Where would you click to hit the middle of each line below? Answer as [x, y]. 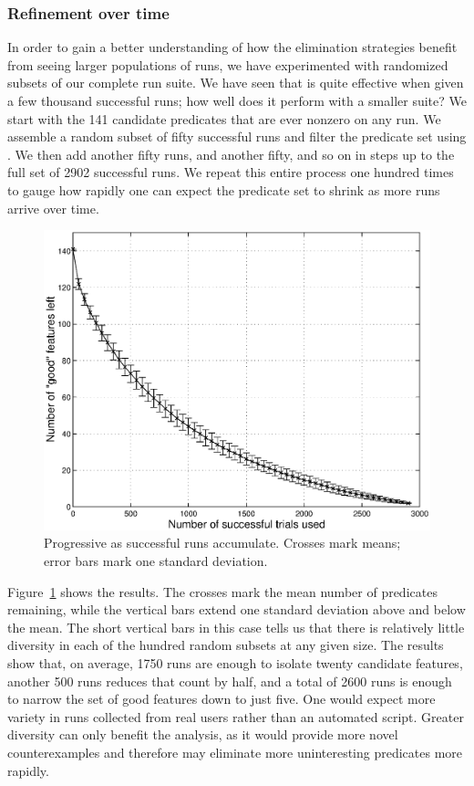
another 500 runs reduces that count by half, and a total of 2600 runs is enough [230, 681]
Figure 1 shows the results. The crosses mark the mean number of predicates [222, 591]
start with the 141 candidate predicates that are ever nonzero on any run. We [224, 118]
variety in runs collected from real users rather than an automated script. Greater [236, 716]
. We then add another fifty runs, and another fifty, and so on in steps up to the [231, 154]
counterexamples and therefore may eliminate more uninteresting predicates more [235, 752]
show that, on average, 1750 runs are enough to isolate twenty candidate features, [235, 662]
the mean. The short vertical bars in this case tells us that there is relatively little [236, 627]
